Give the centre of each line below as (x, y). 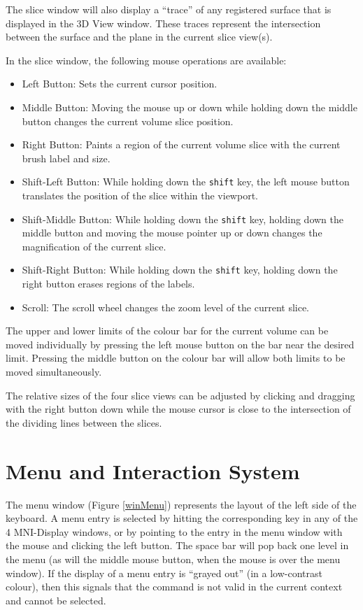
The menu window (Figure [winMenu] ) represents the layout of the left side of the (181, 504)
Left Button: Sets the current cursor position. (120, 84)
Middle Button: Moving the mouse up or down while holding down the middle (190, 107)
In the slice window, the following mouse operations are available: (146, 60)
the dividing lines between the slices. (84, 422)
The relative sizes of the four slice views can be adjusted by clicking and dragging (180, 395)
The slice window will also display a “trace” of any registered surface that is (169, 9)
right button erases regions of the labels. (108, 284)
